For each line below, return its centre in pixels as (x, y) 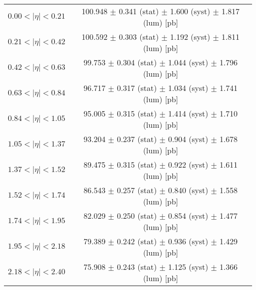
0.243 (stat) (137, 267)
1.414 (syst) (188, 113)
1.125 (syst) (188, 267)
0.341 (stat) (139, 11)
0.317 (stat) (137, 88)
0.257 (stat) (137, 190)
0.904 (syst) (188, 139)
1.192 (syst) (190, 37)
